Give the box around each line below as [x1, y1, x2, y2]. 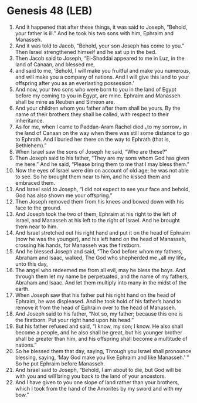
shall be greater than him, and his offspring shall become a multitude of [15, 335, 188, 342]
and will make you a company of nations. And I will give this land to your [15, 73, 189, 80]
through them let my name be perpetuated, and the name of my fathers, [15, 273, 189, 280]
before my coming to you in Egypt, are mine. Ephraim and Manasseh [15, 92, 181, 99]
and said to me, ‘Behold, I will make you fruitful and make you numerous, [15, 67, 191, 74]
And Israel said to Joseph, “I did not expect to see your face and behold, [15, 185, 190, 192]
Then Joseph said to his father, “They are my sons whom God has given [15, 154, 189, 161]
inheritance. [15, 117, 45, 124]
